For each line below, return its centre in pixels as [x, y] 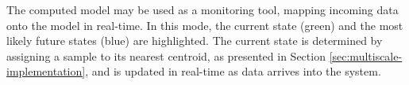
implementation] [46, 71]
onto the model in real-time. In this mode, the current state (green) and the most [205, 25]
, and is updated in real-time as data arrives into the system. [233, 71]
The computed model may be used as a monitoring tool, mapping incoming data [203, 9]
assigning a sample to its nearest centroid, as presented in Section [166, 55]
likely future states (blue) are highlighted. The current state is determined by [195, 41]
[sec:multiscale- [366, 55]
